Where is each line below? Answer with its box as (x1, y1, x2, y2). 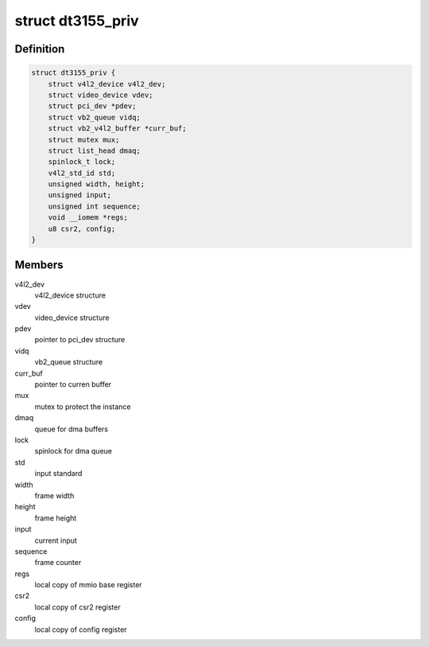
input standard (34, 469, 83, 478)
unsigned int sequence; (48, 201, 141, 211)
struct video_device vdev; (48, 90, 154, 99)
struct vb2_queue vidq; (48, 112, 141, 122)
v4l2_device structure (34, 290, 106, 300)
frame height (34, 513, 77, 523)
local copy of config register (34, 625, 127, 634)
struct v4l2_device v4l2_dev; (48, 80, 166, 88)
